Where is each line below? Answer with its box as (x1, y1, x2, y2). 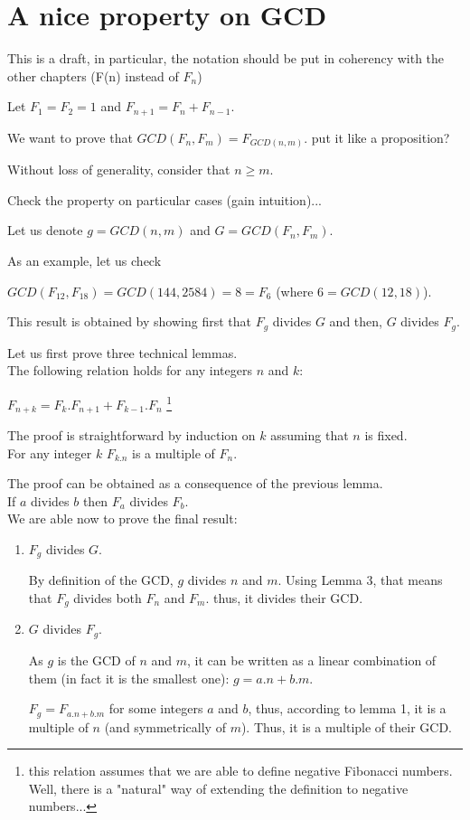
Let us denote (7, 221, 83, 240)
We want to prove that (7, 127, 133, 146)
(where (276, 281, 314, 300)
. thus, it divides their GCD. (205, 589, 363, 608)
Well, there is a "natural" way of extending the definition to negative (28, 778, 409, 797)
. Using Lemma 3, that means (277, 570, 443, 589)
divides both (73, 589, 142, 608)
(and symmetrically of (104, 717, 226, 736)
